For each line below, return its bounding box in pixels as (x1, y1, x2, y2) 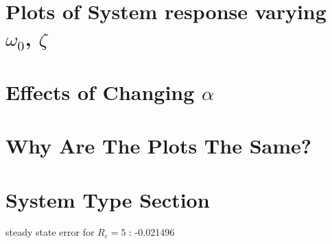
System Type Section (5, 185, 210, 213)
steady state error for (5, 225, 95, 239)
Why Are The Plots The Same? (5, 132, 311, 160)
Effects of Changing (5, 77, 195, 106)
